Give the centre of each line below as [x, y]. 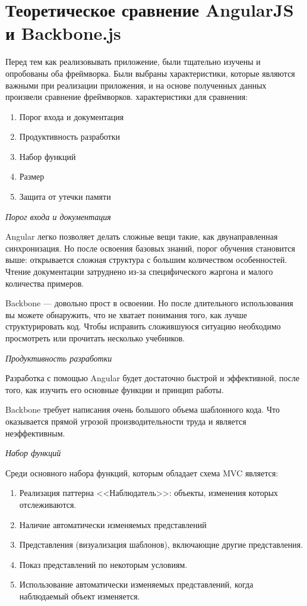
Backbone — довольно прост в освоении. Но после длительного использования [149, 303]
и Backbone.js [63, 33]
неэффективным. [35, 433]
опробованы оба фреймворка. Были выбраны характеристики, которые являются [150, 73]
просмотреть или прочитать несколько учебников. [95, 338]
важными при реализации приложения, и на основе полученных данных [136, 85]
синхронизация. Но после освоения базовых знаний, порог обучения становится [150, 248]
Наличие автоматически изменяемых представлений [113, 524]
